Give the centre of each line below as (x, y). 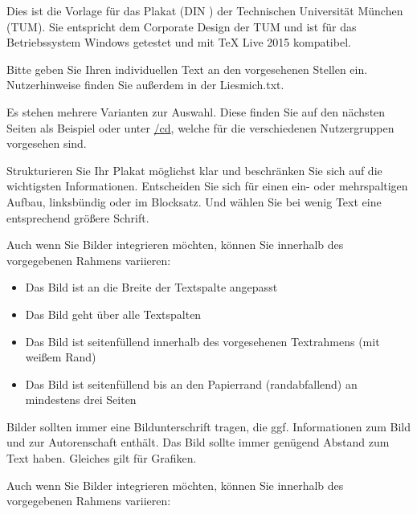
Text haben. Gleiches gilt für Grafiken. (102, 458)
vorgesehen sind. (47, 143)
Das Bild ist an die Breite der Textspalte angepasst (151, 287)
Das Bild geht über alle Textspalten (113, 314)
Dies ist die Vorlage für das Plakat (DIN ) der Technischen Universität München (205, 10)
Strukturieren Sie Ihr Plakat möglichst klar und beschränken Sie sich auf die (194, 170)
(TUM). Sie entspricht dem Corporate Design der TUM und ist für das (182, 26)
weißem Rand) (61, 357)
